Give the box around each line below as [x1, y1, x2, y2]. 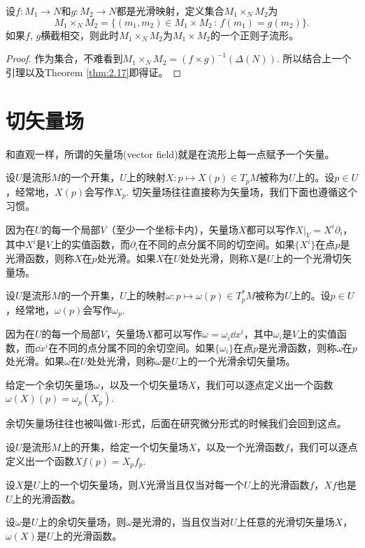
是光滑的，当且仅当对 [132, 514, 230, 529]
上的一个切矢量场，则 [40, 477, 138, 492]
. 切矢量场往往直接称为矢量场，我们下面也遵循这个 [126, 184, 357, 199]
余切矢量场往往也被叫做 [6, 416, 113, 431]
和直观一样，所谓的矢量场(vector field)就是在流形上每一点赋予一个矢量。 [6, 146, 335, 161]
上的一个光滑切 [273, 250, 342, 265]
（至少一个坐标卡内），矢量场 [106, 222, 238, 236]
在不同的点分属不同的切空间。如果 [138, 237, 295, 252]
